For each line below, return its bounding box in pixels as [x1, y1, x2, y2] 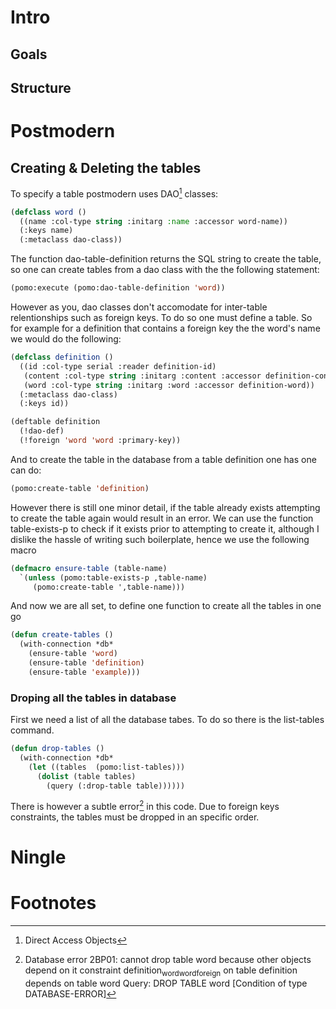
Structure [10, 79, 72, 96]
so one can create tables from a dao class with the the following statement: [10, 264, 320, 276]
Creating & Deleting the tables [10, 159, 202, 176]
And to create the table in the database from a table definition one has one [10, 453, 317, 465]
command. [10, 724, 55, 736]
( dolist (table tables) [36, 771, 137, 781]
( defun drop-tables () [10, 744, 105, 754]
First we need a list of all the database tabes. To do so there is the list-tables [10, 714, 325, 726]
